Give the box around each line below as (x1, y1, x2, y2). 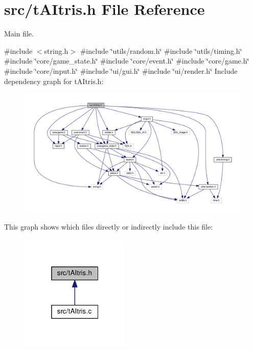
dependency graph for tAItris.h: (4, 75, 104, 86)
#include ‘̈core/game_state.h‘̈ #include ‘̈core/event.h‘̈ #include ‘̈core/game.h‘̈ (4, 55, 249, 66)
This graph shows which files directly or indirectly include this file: (4, 221, 213, 232)
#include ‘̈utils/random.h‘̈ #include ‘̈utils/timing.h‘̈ (80, 45, 242, 56)
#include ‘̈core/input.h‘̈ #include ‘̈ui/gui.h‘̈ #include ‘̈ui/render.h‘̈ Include (4, 65, 238, 76)
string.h (44, 45, 68, 56)
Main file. (4, 28, 34, 39)
